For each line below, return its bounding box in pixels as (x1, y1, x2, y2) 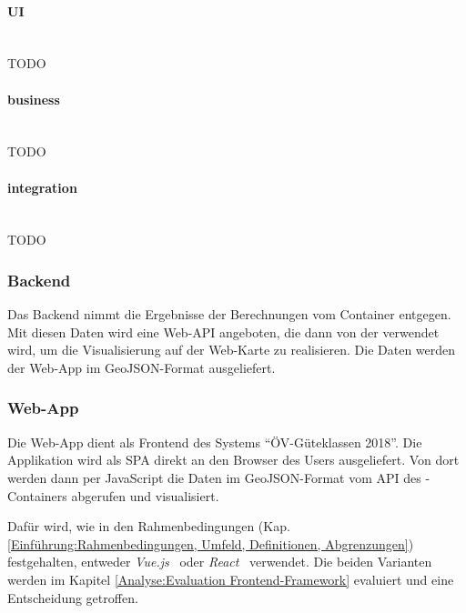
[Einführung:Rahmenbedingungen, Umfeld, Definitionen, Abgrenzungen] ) (7, 534, 414, 553)
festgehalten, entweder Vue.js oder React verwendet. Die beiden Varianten (7, 552, 432, 571)
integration (7, 177, 77, 196)
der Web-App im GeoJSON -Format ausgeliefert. (7, 357, 276, 377)
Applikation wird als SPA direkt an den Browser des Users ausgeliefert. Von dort (7, 450, 460, 469)
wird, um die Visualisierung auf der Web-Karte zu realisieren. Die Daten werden (7, 340, 456, 359)
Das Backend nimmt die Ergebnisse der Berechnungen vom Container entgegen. (7, 305, 451, 324)
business (7, 89, 60, 108)
